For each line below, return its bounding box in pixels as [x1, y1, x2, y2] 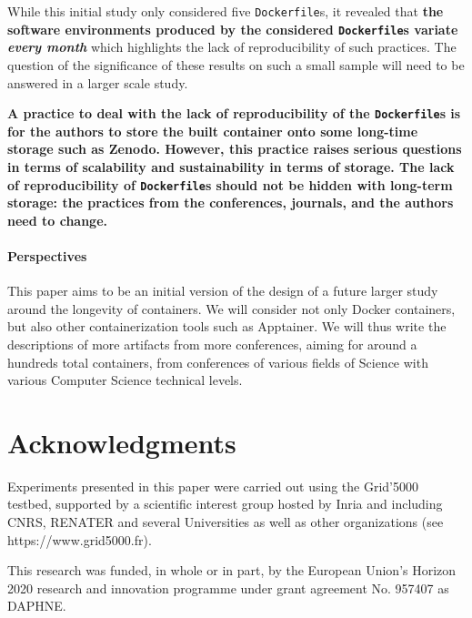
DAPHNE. [7, 596, 66, 615]
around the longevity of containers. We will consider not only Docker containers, [7, 299, 456, 318]
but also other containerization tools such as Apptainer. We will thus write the [7, 317, 447, 336]
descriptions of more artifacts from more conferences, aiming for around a [7, 334, 417, 353]
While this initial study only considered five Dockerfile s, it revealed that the [7, 2, 444, 20]
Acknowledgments [7, 423, 236, 461]
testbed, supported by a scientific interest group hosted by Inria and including [7, 494, 443, 513]
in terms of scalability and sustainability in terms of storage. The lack [7, 157, 455, 176]
